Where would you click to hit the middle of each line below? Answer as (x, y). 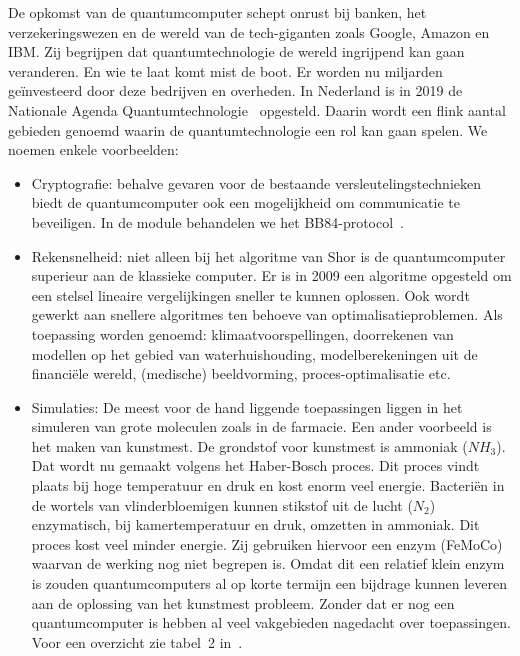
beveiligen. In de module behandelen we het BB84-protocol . (218, 221)
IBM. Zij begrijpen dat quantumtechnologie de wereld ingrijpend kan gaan (236, 51)
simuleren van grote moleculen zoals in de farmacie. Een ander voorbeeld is (261, 426)
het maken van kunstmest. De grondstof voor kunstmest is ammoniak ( (249, 445)
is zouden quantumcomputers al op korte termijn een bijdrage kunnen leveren (269, 583)
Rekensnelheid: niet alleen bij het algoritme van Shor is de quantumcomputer (268, 255)
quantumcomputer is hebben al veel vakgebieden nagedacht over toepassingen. (271, 622)
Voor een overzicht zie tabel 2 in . (137, 641)
